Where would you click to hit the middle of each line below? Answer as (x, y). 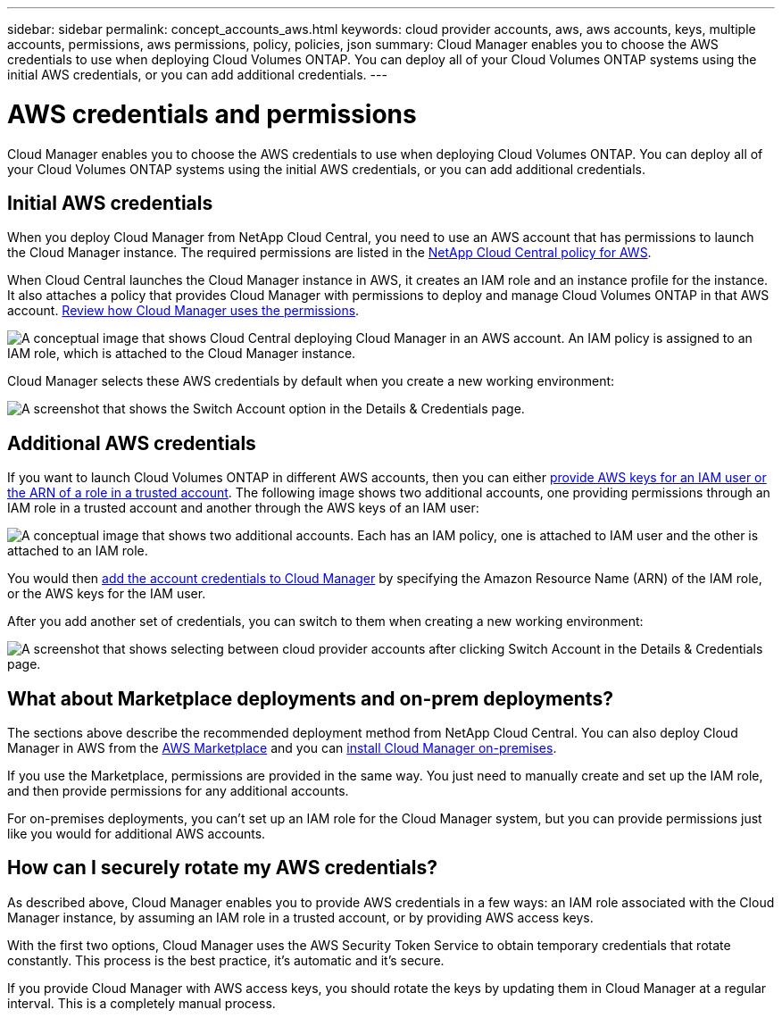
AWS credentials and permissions (212, 114)
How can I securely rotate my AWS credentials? (222, 868)
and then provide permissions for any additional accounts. (178, 791)
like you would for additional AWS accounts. (137, 834)
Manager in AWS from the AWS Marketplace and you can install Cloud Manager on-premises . (282, 748)
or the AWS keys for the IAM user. (107, 594)
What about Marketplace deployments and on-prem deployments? (310, 698)
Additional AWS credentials (132, 443)
